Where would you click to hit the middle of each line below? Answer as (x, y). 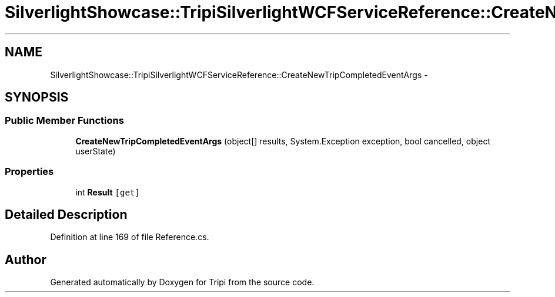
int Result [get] (108, 192)
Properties (29, 172)
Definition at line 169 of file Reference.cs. (130, 237)
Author (26, 259)
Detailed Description (66, 214)
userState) (96, 151)
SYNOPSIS (37, 97)
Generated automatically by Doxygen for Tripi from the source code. (182, 282)
